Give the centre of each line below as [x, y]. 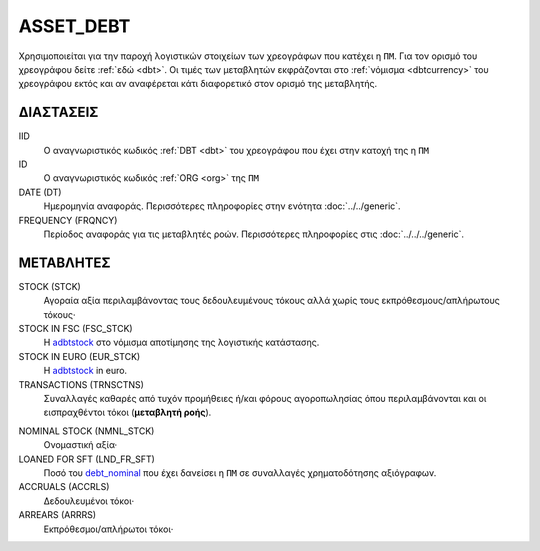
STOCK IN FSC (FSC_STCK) [76, 329]
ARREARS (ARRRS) [57, 515]
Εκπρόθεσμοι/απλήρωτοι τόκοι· [108, 529]
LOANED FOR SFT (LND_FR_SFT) [86, 459]
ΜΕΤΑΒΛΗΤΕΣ [64, 262]
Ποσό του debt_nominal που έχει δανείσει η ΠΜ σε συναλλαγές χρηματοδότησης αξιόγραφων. [240, 472]
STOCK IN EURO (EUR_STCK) [79, 356]
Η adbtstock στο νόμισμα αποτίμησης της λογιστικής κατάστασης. [181, 342]
